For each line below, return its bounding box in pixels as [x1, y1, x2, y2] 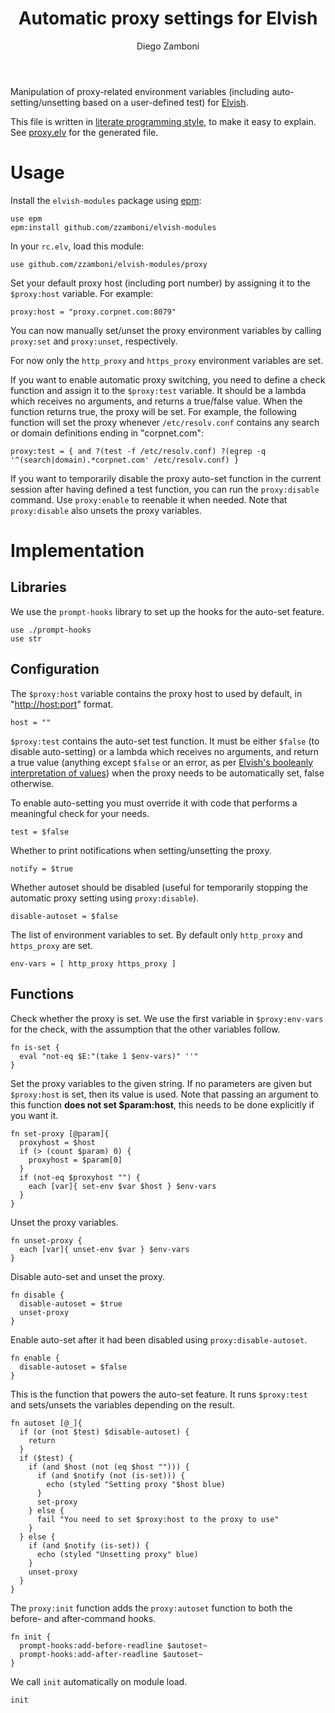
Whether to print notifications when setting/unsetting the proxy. [10, 844, 272, 856]
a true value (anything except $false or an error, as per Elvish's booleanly [10, 756, 314, 768]
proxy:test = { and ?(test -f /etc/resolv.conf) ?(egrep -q [10, 446, 267, 456]
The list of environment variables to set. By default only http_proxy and [10, 928, 303, 941]
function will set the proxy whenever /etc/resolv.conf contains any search [10, 416, 320, 428]
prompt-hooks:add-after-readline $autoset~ [19, 1649, 203, 1659]
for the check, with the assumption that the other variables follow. [10, 1023, 281, 1035]
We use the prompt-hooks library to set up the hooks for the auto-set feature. [10, 605, 325, 617]
